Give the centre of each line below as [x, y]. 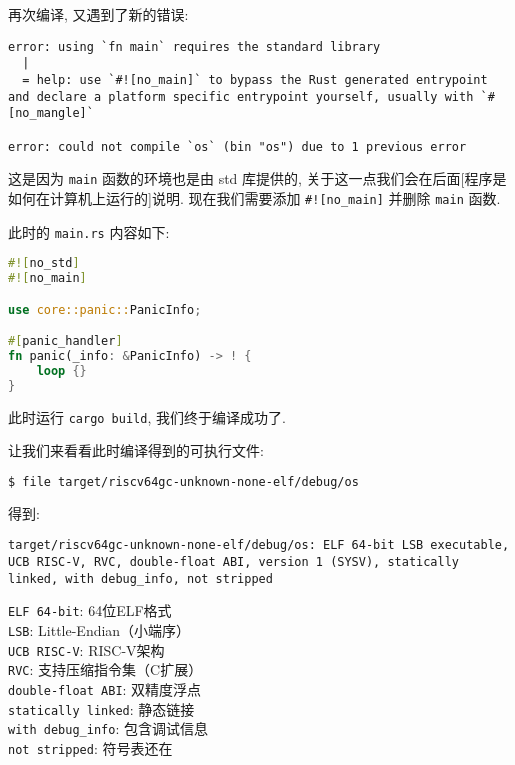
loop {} [61, 370]
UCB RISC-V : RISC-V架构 [86, 649]
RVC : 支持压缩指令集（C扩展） [105, 669]
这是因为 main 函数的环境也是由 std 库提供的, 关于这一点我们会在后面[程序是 [257, 178]
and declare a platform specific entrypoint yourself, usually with [241, 96]
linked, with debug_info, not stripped [140, 578]
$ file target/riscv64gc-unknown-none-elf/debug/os [183, 481]
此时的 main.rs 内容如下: [89, 231]
